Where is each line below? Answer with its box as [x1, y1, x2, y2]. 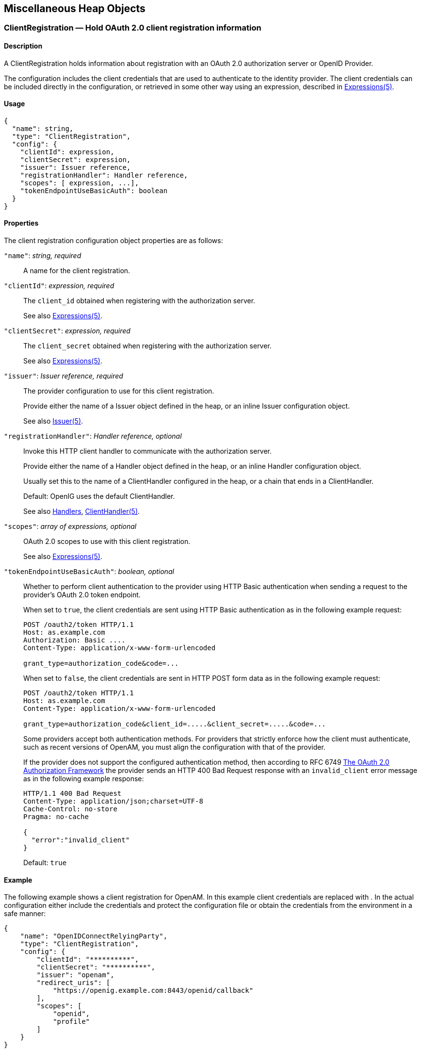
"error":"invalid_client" [31, 836, 130, 844]
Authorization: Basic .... [23, 636, 126, 644]
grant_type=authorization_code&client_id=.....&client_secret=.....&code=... [23, 720, 326, 728]
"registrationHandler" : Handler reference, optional [4, 432, 182, 441]
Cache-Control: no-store [23, 805, 117, 813]
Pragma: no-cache [23, 813, 89, 821]
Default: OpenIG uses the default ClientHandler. [23, 492, 175, 501]
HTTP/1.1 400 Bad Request [23, 789, 122, 798]
